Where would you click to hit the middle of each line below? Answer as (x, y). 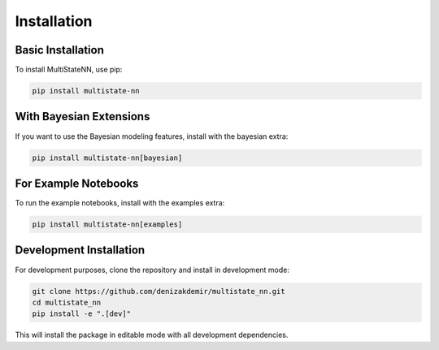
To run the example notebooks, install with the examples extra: (120, 203)
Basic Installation (60, 50)
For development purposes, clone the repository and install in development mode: (152, 270)
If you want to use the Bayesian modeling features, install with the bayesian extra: (152, 136)
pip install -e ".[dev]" (82, 314)
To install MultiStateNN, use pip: (69, 70)
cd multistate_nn (67, 302)
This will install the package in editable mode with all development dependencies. (152, 335)
